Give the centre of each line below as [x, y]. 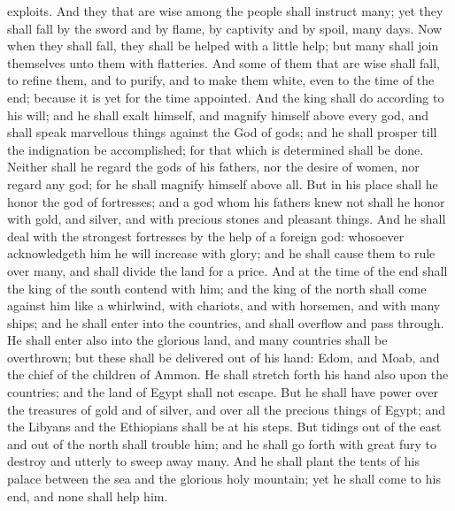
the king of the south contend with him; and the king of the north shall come [217, 288]
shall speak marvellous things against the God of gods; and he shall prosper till [222, 132]
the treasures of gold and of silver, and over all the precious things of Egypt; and [227, 409]
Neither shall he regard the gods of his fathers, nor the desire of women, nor [213, 167]
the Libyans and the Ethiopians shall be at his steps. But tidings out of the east [224, 427]
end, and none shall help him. [88, 496]
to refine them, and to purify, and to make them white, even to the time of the [221, 80]
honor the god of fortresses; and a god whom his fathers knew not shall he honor [226, 201]
